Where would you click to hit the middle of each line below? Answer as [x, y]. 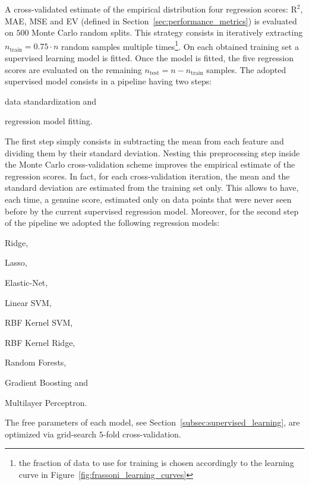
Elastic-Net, [26, 282]
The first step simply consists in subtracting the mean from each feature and [144, 141]
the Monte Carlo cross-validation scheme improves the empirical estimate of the [150, 164]
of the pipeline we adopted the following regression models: [112, 223]
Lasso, [16, 262]
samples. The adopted [246, 69]
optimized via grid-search [51, 434]
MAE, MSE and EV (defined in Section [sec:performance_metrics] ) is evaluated [151, 21]
